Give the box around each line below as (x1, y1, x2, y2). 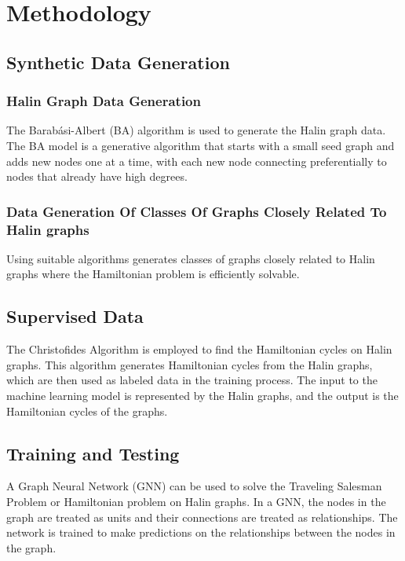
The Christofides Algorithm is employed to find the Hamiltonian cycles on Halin (6, 341, 392, 357)
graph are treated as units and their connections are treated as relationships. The (6, 508, 398, 525)
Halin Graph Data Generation (6, 91, 201, 111)
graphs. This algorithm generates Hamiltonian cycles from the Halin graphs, (6, 356, 373, 372)
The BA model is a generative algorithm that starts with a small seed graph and (6, 137, 395, 153)
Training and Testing (6, 441, 180, 465)
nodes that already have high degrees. (6, 168, 188, 185)
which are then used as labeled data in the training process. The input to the (6, 372, 378, 388)
